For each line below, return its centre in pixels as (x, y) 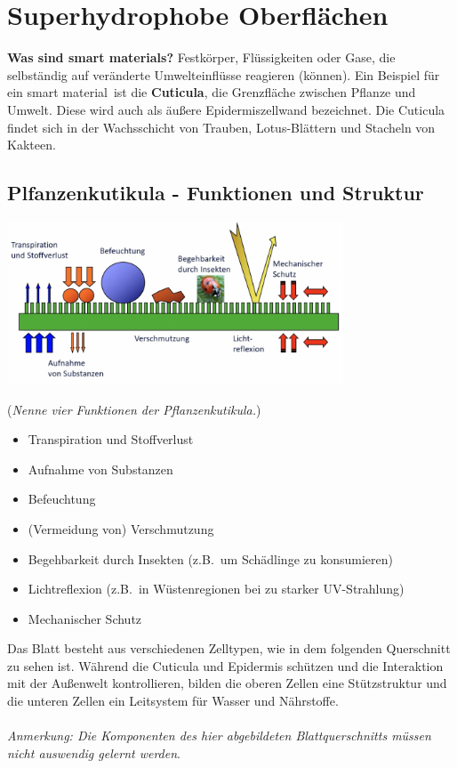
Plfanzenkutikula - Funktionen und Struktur (216, 193)
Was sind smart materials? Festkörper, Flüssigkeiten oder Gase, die (201, 57)
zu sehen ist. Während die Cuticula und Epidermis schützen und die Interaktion (225, 665)
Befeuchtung (62, 499)
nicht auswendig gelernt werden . (94, 752)
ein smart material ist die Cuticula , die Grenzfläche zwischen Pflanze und (212, 92)
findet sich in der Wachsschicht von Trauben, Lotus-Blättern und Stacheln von (221, 127)
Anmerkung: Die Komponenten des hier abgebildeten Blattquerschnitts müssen (219, 736)
